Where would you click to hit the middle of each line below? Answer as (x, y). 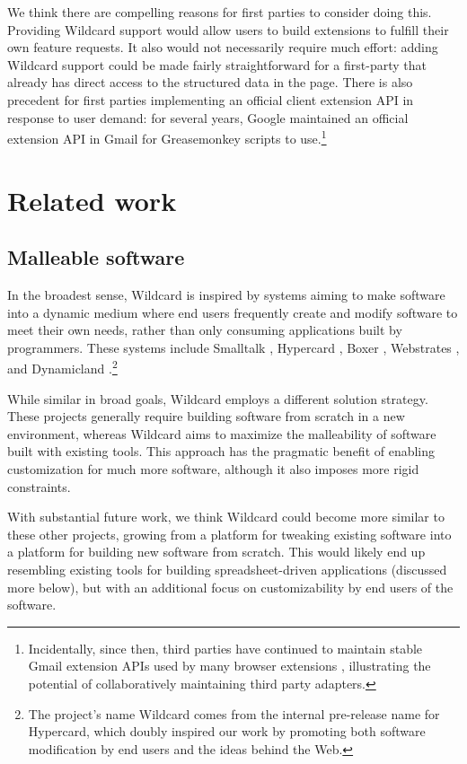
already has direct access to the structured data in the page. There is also (210, 82)
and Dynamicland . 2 (62, 367)
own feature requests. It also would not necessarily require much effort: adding (223, 47)
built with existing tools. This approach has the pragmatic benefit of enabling (221, 451)
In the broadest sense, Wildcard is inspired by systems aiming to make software (226, 294)
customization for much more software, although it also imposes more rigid (213, 468)
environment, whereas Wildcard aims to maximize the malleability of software (222, 433)
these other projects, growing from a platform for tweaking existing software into (229, 534)
